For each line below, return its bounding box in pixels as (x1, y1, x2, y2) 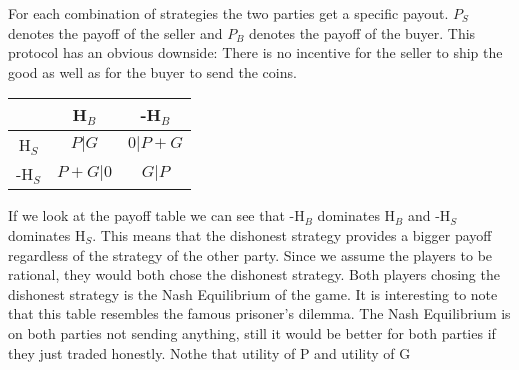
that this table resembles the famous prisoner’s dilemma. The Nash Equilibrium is (8, 303, 511, 324)
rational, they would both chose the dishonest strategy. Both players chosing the (8, 264, 500, 285)
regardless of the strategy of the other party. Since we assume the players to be (8, 244, 493, 265)
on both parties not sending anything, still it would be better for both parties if (8, 322, 496, 343)
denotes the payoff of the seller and (8, 22, 223, 43)
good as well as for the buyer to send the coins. (8, 61, 297, 82)
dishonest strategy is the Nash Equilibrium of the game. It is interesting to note (8, 283, 498, 304)
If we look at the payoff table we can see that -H (8, 205, 305, 226)
